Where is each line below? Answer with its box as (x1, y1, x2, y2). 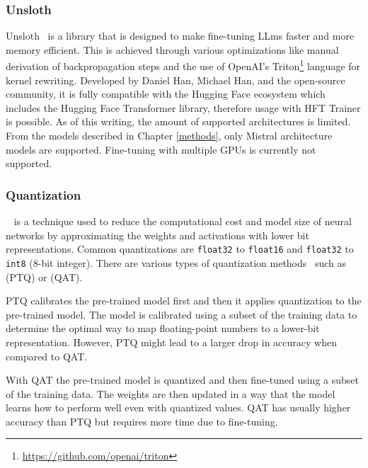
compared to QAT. (6, 348, 88, 363)
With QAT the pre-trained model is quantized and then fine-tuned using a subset (6, 372, 359, 387)
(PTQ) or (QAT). (6, 269, 83, 284)
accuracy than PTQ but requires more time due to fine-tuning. (6, 413, 278, 428)
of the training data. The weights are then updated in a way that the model (6, 386, 335, 401)
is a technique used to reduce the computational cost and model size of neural (13, 214, 352, 229)
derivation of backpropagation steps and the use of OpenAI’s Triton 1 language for (6, 57, 361, 74)
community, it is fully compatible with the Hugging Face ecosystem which (6, 86, 326, 101)
